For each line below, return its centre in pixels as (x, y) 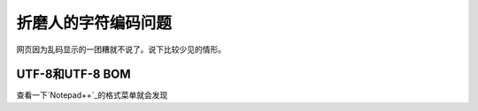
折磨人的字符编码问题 (94, 23)
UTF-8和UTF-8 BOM (74, 74)
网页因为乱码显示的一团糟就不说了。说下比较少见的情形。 (121, 49)
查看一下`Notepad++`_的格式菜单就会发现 (92, 95)
